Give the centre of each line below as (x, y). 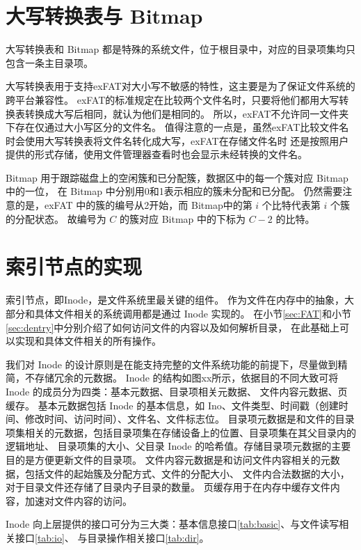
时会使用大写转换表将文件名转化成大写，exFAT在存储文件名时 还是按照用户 (177, 140)
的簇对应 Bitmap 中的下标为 (183, 218)
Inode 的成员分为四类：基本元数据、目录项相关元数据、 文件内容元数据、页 (177, 391)
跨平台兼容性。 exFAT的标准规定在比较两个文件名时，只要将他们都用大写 (173, 99)
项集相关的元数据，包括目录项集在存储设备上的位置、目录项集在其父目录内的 (181, 432)
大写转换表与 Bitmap (104, 16)
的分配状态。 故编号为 (56, 218)
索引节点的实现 (74, 266)
